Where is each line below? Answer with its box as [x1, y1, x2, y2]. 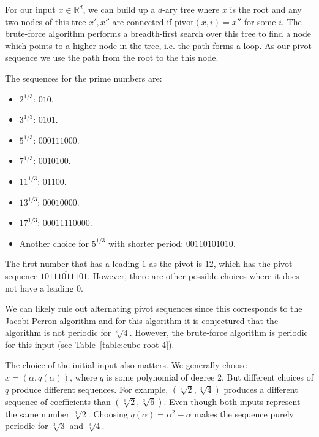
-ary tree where [162, 3, 220, 15]
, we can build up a [83, 3, 156, 15]
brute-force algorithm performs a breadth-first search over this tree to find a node [5, 27, 312, 40]
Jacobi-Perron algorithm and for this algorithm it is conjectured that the [5, 314, 279, 327]
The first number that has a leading [5, 257, 140, 270]
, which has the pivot [213, 257, 293, 270]
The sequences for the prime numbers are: [5, 71, 162, 84]
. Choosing [88, 407, 128, 420]
